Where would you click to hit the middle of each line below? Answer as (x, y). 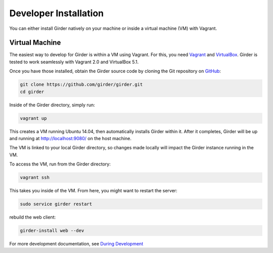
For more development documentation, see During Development (76, 244)
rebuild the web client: (33, 217)
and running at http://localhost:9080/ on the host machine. (70, 138)
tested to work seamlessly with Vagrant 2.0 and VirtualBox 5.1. (74, 62)
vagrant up (33, 118)
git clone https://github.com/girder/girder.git (81, 85)
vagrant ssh (35, 178)
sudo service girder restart (56, 204)
